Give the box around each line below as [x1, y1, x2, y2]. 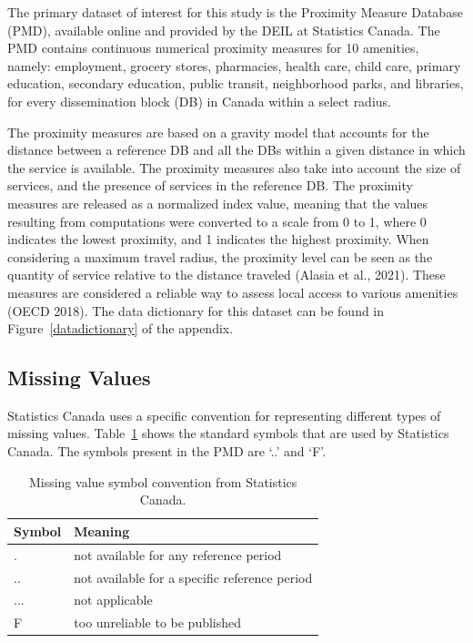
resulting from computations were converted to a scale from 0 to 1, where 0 [7, 211, 427, 230]
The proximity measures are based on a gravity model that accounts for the [7, 122, 429, 141]
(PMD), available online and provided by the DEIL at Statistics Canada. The [7, 20, 440, 39]
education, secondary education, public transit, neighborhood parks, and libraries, [7, 74, 464, 93]
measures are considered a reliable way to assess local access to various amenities [7, 282, 458, 301]
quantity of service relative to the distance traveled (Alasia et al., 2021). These [7, 265, 446, 284]
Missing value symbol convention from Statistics [28, 472, 297, 491]
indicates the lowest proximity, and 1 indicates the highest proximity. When [7, 230, 429, 249]
